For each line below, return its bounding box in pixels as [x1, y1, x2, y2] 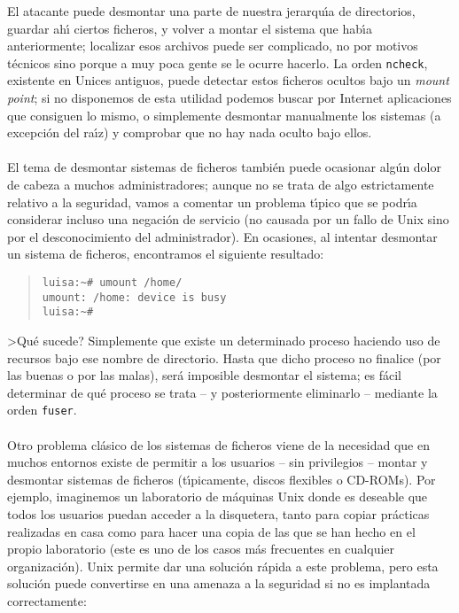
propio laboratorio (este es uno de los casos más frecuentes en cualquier [7, 539, 395, 558]
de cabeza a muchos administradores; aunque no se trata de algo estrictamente [7, 175, 434, 193]
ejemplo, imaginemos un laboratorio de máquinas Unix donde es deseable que [7, 487, 428, 506]
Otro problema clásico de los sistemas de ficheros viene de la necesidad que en [7, 435, 430, 454]
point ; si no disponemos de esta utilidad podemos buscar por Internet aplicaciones [7, 89, 452, 107]
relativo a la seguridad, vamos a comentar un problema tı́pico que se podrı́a [7, 192, 417, 211]
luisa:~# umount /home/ [42, 275, 183, 289]
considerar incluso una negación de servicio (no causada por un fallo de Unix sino [7, 210, 449, 229]
